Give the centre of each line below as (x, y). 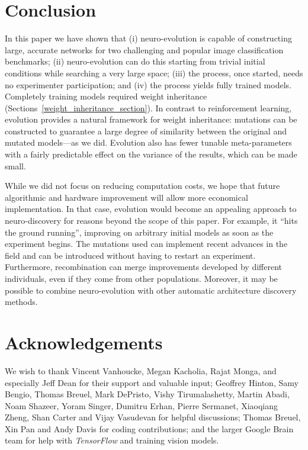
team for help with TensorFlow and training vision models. (112, 440)
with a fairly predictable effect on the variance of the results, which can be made (151, 154)
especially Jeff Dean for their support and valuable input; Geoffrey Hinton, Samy (152, 382)
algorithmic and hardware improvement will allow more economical (126, 197)
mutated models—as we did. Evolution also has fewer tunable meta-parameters (148, 142)
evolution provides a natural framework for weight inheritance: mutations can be (151, 119)
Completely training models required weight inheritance (106, 96)
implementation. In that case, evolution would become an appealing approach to (151, 209)
